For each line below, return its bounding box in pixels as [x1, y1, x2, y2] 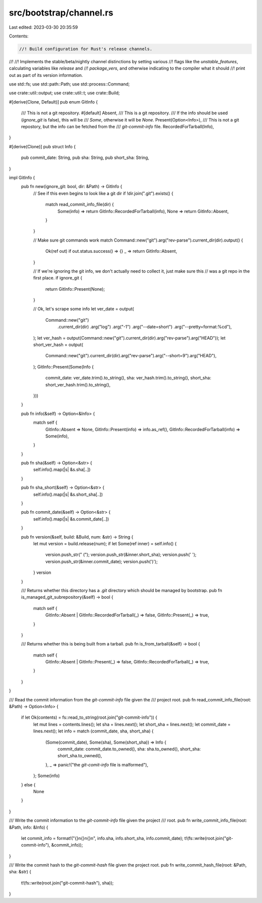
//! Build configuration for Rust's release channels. [19, 46, 152, 52]
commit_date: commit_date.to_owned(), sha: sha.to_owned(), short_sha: [57, 746, 201, 752]
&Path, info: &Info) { [9, 824, 49, 830]
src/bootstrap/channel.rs [9, 7, 114, 18]
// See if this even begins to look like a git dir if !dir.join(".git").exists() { [33, 190, 174, 196]
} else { [21, 781, 36, 787]
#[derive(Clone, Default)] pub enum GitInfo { [9, 99, 98, 104]
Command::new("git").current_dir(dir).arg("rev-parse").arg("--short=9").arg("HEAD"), [45, 353, 217, 359]
